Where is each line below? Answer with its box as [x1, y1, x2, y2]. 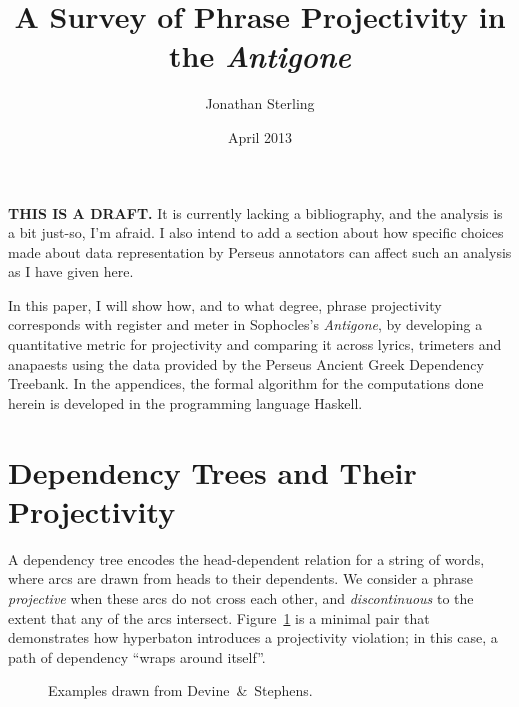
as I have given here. [8, 261, 134, 282]
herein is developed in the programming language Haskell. [8, 392, 363, 413]
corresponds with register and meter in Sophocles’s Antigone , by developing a [8, 314, 483, 335]
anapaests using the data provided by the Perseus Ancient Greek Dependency [8, 353, 484, 374]
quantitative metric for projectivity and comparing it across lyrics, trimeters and [8, 334, 502, 355]
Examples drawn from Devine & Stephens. [48, 680, 313, 701]
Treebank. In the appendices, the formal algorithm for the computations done [8, 373, 484, 394]
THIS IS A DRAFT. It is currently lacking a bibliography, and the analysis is [8, 202, 503, 223]
